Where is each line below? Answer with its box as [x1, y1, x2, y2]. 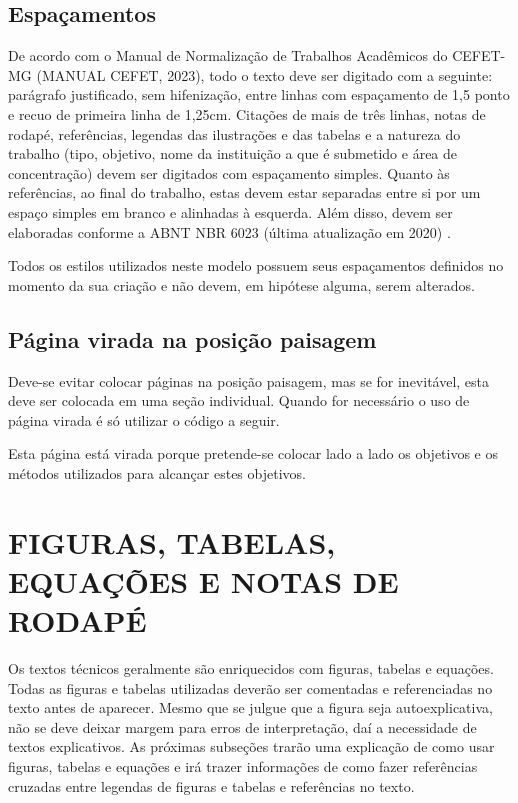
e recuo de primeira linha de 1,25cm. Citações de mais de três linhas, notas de [8, 103, 486, 124]
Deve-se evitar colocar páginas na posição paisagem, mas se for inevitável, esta [8, 370, 490, 391]
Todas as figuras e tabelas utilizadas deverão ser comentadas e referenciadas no [8, 677, 493, 698]
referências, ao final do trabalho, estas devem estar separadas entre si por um [8, 182, 481, 203]
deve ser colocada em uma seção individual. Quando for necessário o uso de [8, 390, 470, 411]
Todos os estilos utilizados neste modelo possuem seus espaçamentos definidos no [8, 255, 504, 276]
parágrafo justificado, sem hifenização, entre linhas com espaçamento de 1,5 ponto [8, 84, 510, 105]
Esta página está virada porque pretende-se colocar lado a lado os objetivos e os [8, 443, 499, 464]
